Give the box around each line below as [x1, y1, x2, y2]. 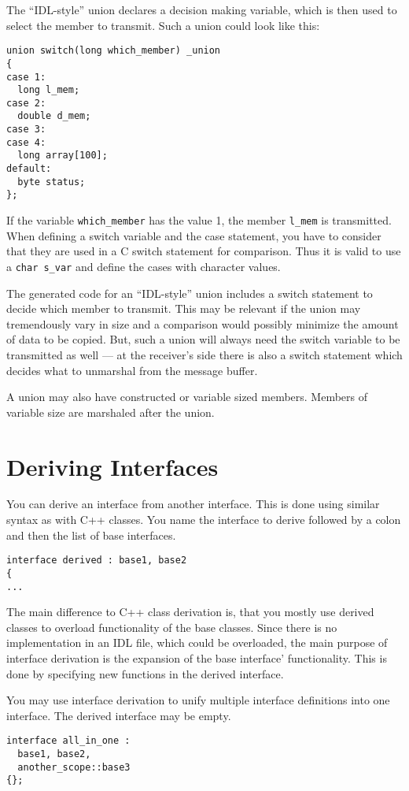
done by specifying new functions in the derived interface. [6, 665, 284, 681]
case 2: [6, 97, 46, 109]
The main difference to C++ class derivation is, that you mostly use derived [6, 603, 374, 620]
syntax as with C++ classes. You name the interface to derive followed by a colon [6, 511, 401, 528]
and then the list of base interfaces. [6, 526, 176, 543]
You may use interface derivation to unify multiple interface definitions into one [6, 692, 390, 708]
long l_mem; [17, 84, 80, 96]
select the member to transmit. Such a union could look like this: [6, 17, 320, 33]
